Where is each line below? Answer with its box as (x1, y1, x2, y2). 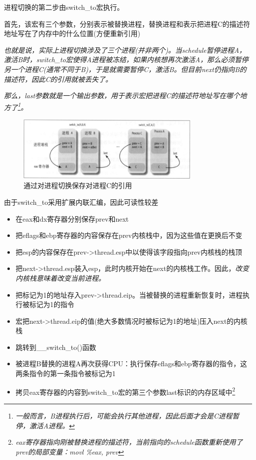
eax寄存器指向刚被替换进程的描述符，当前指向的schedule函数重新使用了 (15, 437, 243, 447)
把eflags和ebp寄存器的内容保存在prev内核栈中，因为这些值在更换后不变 (15, 230, 242, 240)
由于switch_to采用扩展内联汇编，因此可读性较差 (4, 196, 159, 207)
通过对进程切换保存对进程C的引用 (24, 180, 132, 191)
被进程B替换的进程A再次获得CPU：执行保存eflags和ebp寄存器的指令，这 (15, 358, 247, 369)
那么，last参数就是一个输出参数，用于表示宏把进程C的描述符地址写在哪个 (4, 90, 240, 101)
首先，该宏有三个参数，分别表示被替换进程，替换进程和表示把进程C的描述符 (4, 18, 251, 29)
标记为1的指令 (29, 299, 74, 309)
